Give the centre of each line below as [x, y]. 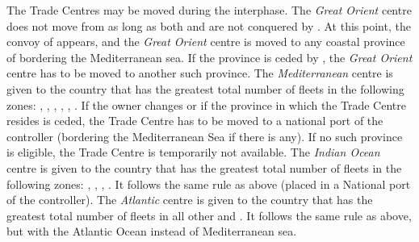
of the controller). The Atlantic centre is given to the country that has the [190, 200]
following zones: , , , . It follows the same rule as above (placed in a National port [209, 184]
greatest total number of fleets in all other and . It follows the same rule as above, [209, 215]
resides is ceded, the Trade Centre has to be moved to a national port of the [195, 121]
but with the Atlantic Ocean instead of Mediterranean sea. [152, 231]
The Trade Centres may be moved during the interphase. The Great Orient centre [209, 10]
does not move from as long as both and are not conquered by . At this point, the [209, 25]
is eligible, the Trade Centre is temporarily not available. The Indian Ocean [193, 152]
